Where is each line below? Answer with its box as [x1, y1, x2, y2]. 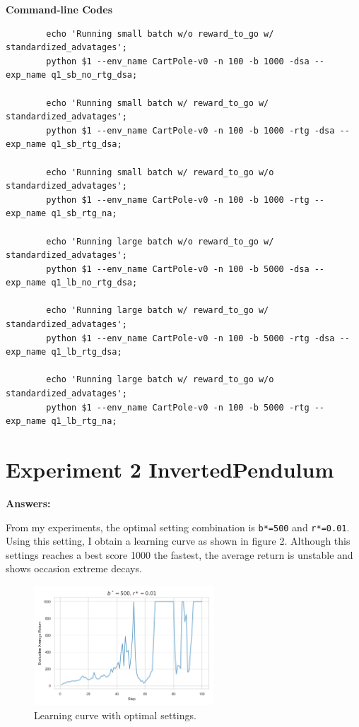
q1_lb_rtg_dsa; [51, 347, 122, 357]
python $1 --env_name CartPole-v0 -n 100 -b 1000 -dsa [46, 56, 310, 66]
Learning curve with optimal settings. [34, 707, 196, 722]
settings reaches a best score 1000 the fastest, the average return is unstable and [6, 547, 353, 562]
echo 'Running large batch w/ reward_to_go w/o [46, 374, 274, 385]
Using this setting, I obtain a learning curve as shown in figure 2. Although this [6, 533, 351, 548]
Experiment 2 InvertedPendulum [6, 455, 334, 483]
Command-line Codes [6, 2, 113, 16]
